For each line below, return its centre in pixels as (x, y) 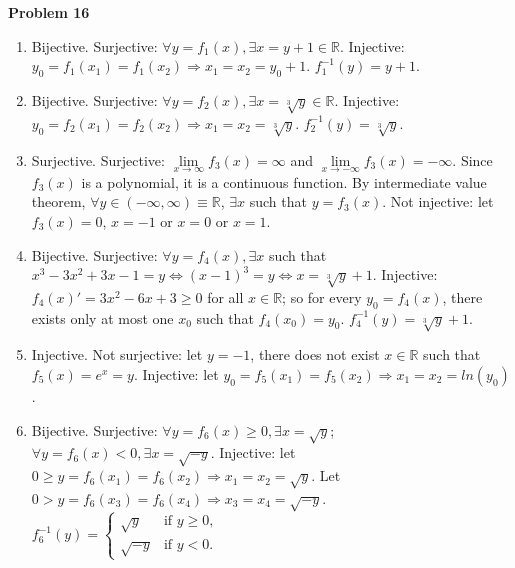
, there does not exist (315, 354)
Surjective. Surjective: (98, 159)
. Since (472, 159)
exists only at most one (102, 317)
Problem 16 (49, 12)
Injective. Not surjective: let (117, 354)
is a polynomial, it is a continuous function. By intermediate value (284, 181)
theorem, (58, 201)
